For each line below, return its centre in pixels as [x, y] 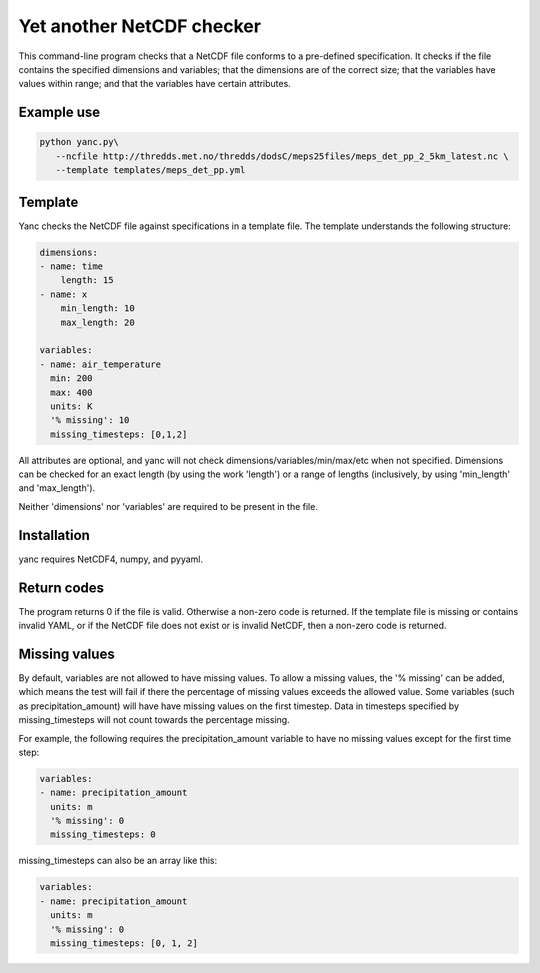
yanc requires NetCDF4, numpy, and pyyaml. [111, 559]
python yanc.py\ [79, 142]
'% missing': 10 [90, 420]
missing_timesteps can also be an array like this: [118, 861]
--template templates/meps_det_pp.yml [150, 170]
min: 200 [71, 378]
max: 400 [71, 392]
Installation [54, 535]
